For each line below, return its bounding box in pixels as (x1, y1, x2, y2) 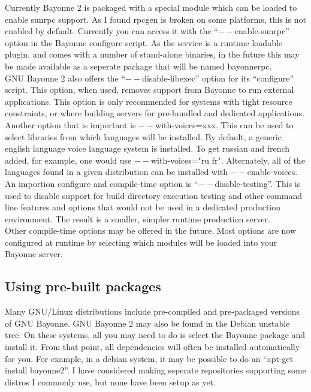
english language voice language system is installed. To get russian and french (5, 142, 290, 155)
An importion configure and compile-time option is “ (5, 177, 198, 189)
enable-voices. (247, 165, 298, 178)
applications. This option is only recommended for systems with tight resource (5, 95, 292, 107)
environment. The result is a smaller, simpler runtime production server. (5, 212, 270, 225)
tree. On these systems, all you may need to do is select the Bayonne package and (5, 328, 306, 341)
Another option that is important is (5, 118, 136, 131)
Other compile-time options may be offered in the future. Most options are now (5, 224, 297, 237)
